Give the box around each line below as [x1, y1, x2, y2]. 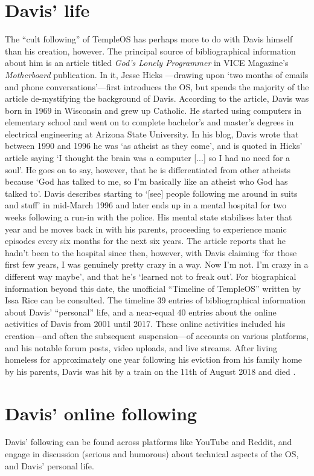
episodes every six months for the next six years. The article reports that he [5, 234, 286, 247]
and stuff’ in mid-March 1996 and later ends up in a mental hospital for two [5, 199, 287, 211]
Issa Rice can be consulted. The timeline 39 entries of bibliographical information [5, 294, 306, 306]
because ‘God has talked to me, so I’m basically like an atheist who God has [5, 175, 288, 188]
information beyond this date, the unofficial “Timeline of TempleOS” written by [5, 282, 301, 294]
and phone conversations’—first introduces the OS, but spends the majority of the [5, 80, 309, 93]
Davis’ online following [5, 400, 197, 425]
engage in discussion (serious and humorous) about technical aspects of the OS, [5, 448, 299, 460]
